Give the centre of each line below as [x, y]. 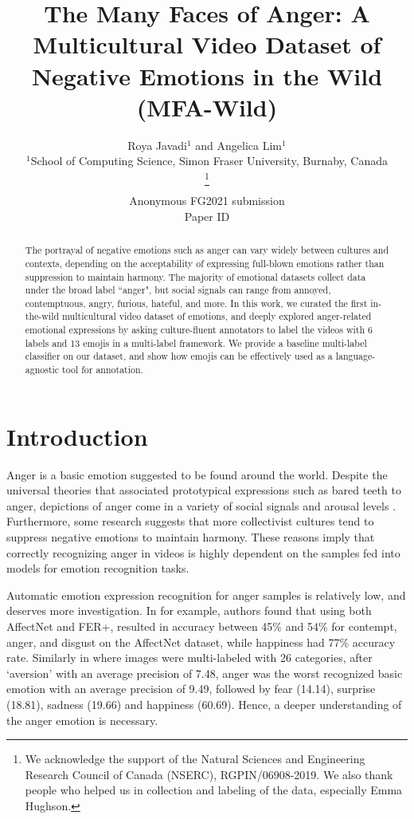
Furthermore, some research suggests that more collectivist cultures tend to [190, 521]
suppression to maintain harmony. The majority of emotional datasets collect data [195, 276]
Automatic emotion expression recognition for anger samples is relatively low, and [206, 595]
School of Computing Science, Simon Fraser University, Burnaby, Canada [209, 161]
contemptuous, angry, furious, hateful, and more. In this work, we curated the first [196, 303]
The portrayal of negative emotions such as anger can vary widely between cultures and [207, 250]
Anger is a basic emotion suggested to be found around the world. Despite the [197, 474]
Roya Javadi [157, 145]
